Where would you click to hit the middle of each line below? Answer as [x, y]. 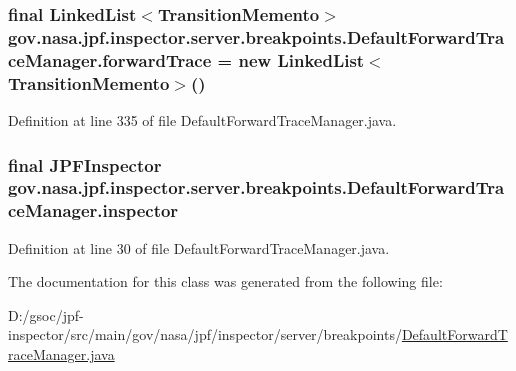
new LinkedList [301, 59]
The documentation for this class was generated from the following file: [225, 281]
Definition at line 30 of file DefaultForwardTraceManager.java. [199, 247]
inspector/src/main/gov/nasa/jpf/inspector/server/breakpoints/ [205, 334]
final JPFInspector [85, 164]
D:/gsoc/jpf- [46, 314]
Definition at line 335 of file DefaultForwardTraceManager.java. [202, 119]
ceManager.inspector [93, 210]
